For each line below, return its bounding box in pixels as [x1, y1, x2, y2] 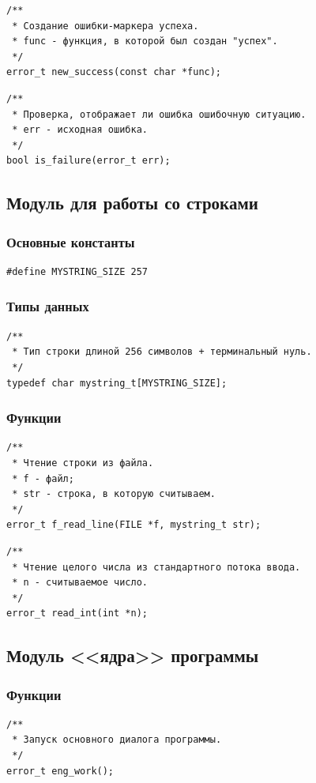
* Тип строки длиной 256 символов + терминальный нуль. [12, 346, 312, 358]
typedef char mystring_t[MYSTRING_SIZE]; [6, 377, 228, 389]
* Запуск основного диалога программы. [12, 734, 222, 746]
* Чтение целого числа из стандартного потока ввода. [12, 561, 301, 573]
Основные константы [6, 232, 135, 251]
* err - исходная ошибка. [12, 124, 148, 136]
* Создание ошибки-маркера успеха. [12, 20, 199, 32]
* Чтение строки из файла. [12, 457, 154, 469]
